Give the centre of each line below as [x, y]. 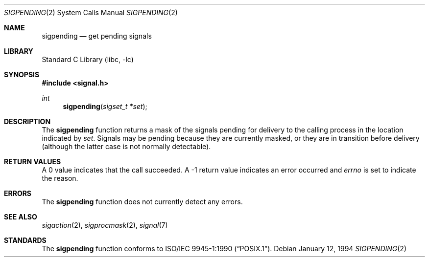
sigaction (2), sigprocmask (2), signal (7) [105, 225]
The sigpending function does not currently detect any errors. [142, 202]
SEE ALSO [21, 217]
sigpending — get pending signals [97, 36]
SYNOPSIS [22, 75]
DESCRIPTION [27, 121]
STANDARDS [25, 240]
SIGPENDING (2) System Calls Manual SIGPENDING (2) [91, 12]
